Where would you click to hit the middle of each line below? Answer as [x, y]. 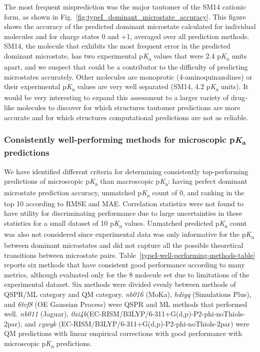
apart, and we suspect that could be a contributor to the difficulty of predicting [126, 67]
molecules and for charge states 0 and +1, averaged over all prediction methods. [127, 36]
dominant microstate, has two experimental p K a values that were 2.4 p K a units [125, 56]
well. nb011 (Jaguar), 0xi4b [45, 314]
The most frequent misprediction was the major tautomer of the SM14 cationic [125, 7]
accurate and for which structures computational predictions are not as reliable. [126, 117]
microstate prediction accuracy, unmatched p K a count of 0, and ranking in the [124, 193]
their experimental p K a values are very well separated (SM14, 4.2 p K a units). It [126, 87]
